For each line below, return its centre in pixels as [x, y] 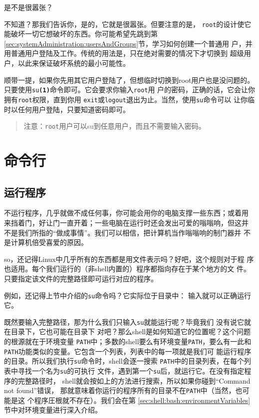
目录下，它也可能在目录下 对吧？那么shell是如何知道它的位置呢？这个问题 [130, 331]
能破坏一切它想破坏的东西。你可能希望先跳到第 [81, 34]
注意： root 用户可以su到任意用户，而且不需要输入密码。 [115, 126]
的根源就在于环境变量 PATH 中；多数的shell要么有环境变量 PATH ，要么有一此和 [128, 341]
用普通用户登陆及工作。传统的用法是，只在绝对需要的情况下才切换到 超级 [124, 53]
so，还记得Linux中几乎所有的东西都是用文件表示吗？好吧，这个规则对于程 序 [129, 259]
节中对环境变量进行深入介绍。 [53, 410]
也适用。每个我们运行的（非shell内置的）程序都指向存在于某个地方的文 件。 [127, 269]
